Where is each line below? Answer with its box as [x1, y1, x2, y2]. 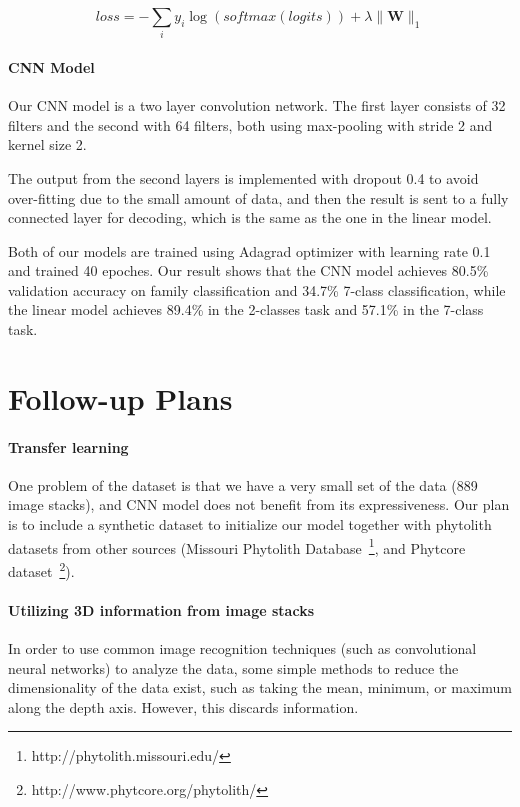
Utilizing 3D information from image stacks [8, 599, 314, 620]
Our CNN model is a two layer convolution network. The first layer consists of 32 [8, 95, 506, 116]
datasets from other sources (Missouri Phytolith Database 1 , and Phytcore [8, 534, 466, 558]
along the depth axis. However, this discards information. [8, 696, 359, 717]
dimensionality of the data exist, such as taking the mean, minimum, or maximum [8, 677, 512, 698]
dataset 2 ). [8, 557, 75, 581]
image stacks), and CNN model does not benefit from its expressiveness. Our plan [8, 494, 510, 515]
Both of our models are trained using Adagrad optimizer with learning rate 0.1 [8, 240, 491, 261]
